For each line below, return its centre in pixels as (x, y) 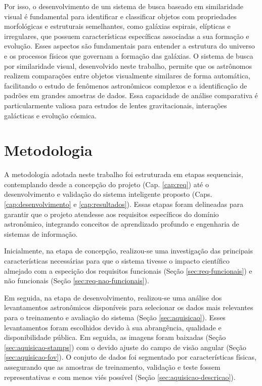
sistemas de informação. (41, 233)
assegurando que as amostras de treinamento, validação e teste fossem (112, 367)
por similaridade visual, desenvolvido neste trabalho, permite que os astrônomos (128, 66)
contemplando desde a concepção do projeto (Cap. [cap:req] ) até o (106, 184)
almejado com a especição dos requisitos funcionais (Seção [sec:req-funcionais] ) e (128, 270)
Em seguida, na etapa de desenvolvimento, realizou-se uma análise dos (113, 297)
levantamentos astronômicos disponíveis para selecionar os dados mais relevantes (129, 307)
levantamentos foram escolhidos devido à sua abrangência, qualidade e (113, 327)
